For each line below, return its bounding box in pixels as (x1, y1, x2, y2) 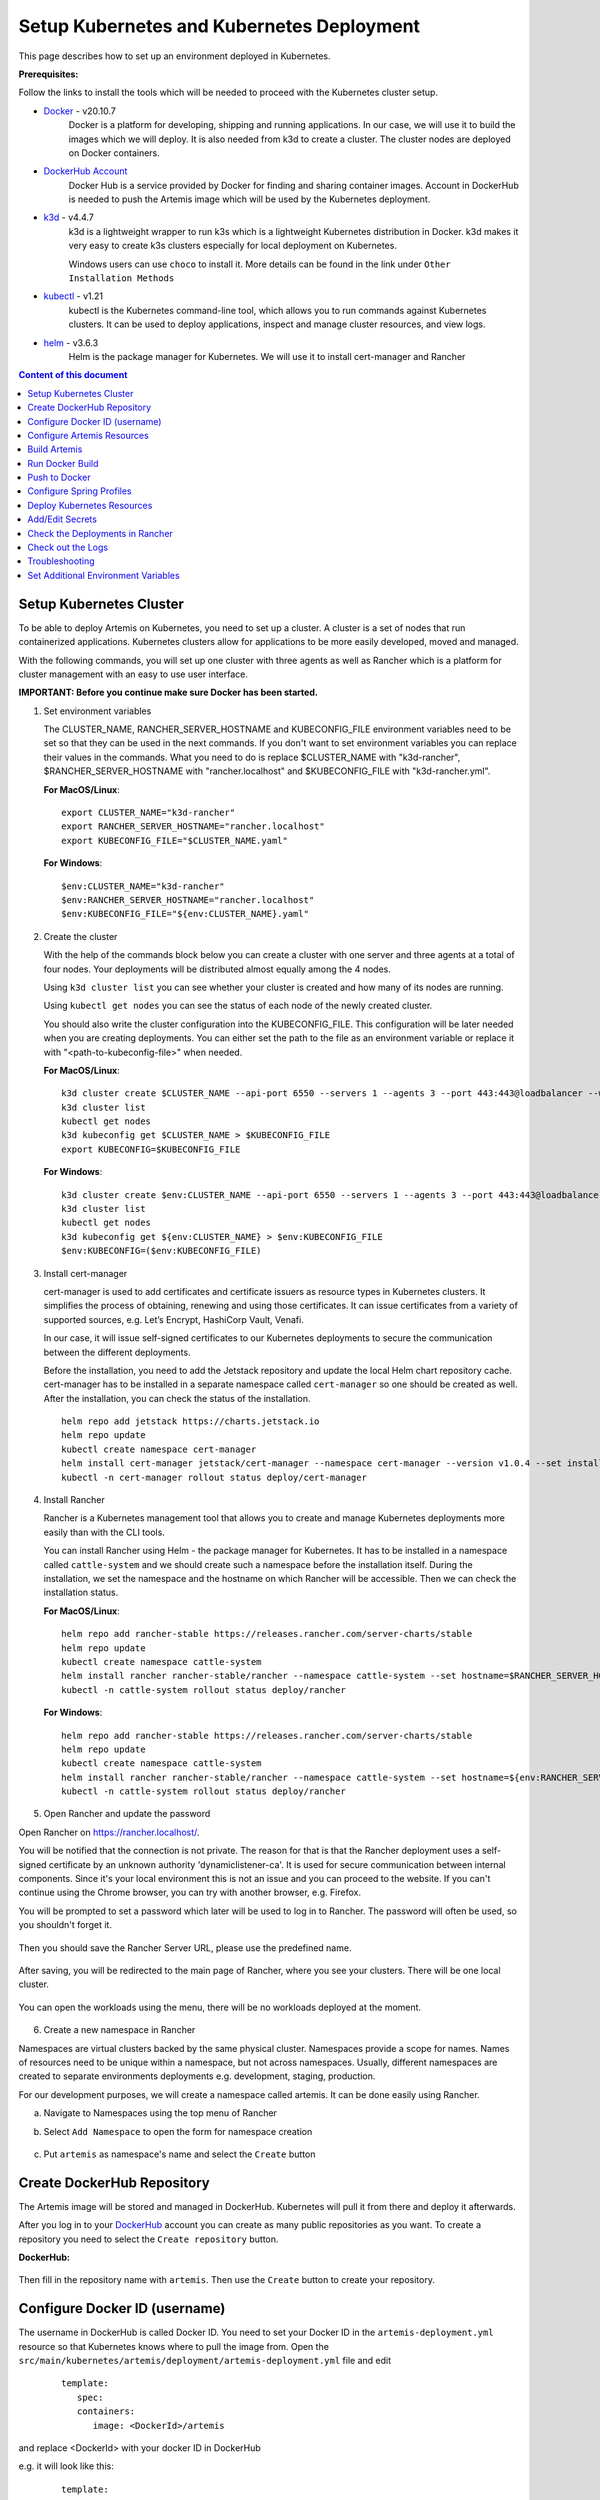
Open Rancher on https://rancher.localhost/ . (18, 1826, 200, 1838)
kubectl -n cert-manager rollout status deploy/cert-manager (61, 1471, 367, 1483)
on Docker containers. (68, 146, 160, 159)
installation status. (43, 1586, 119, 1599)
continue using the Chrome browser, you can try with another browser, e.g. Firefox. (18, 1886, 362, 1899)
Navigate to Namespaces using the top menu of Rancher (43, 2107, 277, 2119)
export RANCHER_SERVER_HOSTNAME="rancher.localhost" (61, 821, 325, 832)
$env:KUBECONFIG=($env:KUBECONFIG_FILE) (61, 1245, 262, 1257)
